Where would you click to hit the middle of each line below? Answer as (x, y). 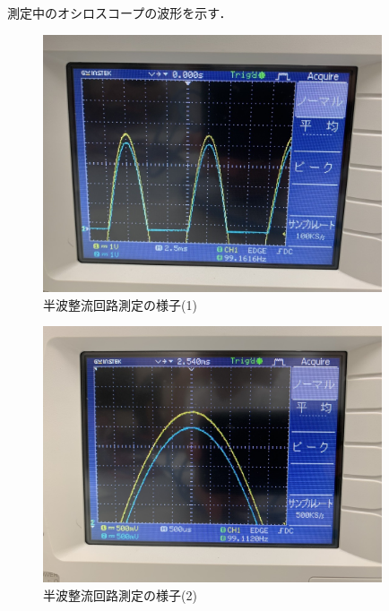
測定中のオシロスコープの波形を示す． (120, 13)
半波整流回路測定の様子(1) (120, 304)
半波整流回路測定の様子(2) (120, 594)
